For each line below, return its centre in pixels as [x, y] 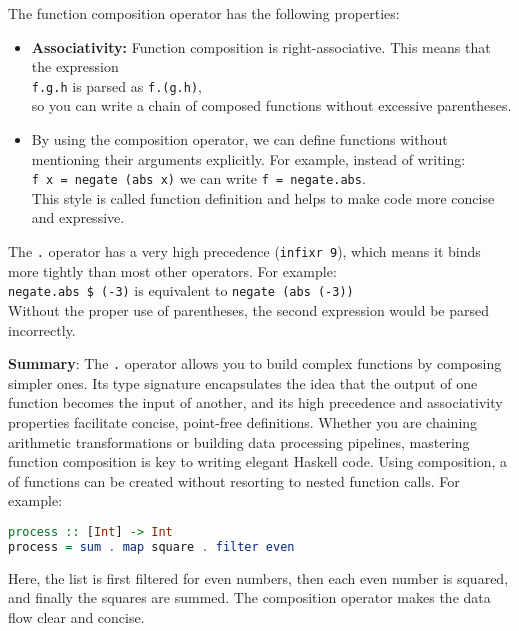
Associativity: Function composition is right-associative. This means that [261, 46]
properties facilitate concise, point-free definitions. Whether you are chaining [243, 422]
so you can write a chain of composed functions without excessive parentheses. [271, 105]
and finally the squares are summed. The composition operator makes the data [249, 597]
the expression [75, 66]
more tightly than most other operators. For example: [172, 270]
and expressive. [78, 217]
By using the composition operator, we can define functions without [239, 139]
